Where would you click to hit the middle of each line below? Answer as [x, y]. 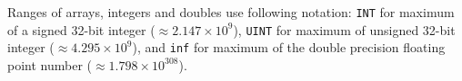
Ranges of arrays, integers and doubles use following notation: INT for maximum [231, 12]
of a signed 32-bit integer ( [81, 29]
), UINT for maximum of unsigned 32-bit [344, 29]
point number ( [50, 64]
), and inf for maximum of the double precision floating [289, 47]
